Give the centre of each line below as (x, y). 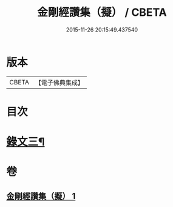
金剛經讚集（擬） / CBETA (102, 12)
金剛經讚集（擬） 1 (41, 196)
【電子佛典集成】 (59, 83)
